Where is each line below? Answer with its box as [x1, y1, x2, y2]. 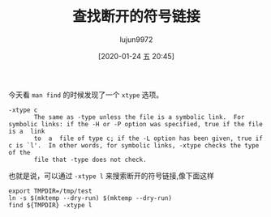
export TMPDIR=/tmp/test [8, 187, 92, 195]
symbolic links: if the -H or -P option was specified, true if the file [8, 120, 264, 128]
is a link [8, 127, 45, 135]
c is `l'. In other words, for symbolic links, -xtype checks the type [8, 141, 260, 150]
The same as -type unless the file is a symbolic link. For [33, 113, 245, 121]
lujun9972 [119, 34, 153, 45]
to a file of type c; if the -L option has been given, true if [33, 134, 264, 143]
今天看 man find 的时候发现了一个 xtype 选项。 [8, 90, 164, 100]
